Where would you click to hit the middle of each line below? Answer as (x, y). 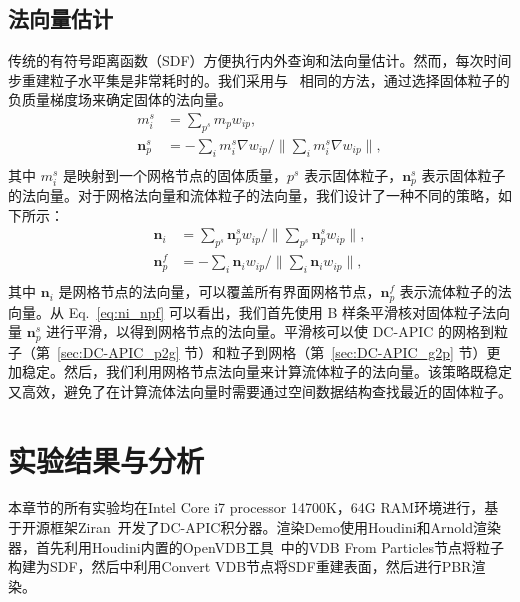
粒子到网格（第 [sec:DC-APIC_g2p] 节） (356, 351)
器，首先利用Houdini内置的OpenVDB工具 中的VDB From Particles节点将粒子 (256, 546)
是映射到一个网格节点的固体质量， (175, 174)
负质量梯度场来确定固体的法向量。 (120, 99)
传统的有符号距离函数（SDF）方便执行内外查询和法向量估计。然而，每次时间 (260, 60)
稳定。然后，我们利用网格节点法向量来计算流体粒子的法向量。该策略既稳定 (266, 371)
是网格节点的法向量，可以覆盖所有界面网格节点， (219, 291)
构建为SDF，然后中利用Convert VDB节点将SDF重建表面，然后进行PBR (240, 566)
